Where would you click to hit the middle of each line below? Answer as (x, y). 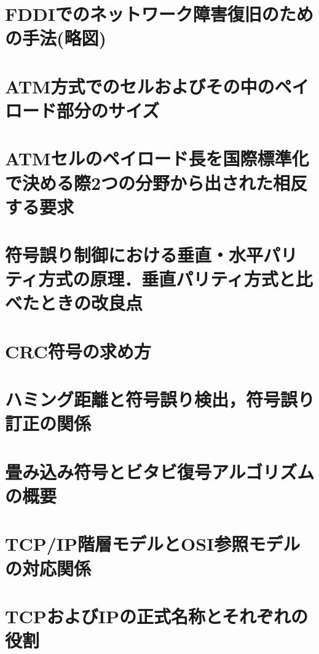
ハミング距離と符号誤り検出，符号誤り (160, 399)
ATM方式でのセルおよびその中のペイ (157, 86)
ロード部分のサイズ (82, 110)
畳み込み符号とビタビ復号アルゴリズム (160, 471)
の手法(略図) (56, 38)
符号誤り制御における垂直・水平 (134, 255)
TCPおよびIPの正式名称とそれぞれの (157, 616)
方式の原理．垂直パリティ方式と (167, 279)
